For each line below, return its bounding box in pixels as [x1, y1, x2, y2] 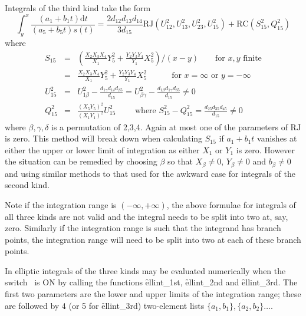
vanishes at [257, 132, 297, 144]
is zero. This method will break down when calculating [5, 132, 203, 144]
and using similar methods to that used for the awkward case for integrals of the [5, 167, 295, 179]
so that [167, 155, 193, 167]
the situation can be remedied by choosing [5, 155, 157, 167]
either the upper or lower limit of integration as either [5, 143, 200, 156]
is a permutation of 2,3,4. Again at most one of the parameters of [51, 120, 288, 133]
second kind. [5, 179, 50, 191]
